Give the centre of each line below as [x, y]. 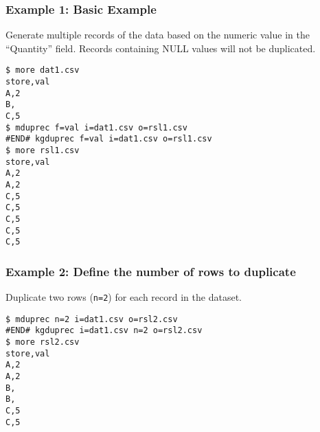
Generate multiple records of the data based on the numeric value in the [158, 35]
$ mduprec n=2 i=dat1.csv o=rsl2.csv [92, 319]
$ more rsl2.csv [43, 342]
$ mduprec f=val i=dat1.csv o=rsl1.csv [96, 127]
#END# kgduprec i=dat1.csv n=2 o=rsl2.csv [104, 331]
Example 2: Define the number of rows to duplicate [151, 271]
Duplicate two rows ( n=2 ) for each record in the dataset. [124, 297]
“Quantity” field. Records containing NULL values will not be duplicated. [161, 48]
